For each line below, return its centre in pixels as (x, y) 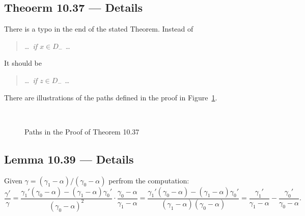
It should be (23, 63)
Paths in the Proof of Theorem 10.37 (82, 131)
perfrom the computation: (149, 180)
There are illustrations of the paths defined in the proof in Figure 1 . (111, 97)
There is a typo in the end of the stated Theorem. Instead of (99, 29)
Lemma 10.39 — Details (69, 159)
